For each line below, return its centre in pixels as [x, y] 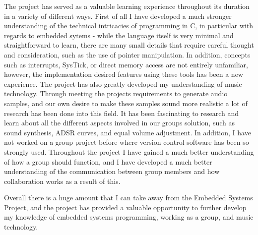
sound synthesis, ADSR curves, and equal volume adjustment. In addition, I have [128, 132]
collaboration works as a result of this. [62, 181]
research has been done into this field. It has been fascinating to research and [122, 113]
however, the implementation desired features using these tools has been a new [124, 74]
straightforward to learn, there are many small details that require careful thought [129, 45]
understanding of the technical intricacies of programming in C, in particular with [129, 26]
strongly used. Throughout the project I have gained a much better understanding [129, 151]
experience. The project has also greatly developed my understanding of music [123, 84]
